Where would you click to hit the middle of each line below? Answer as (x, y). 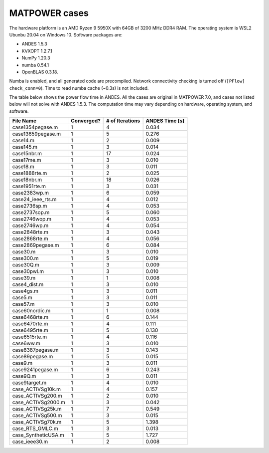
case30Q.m (26, 265)
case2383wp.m (31, 193)
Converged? (85, 121)
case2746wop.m (32, 219)
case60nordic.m (31, 311)
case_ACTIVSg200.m (37, 396)
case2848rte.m (30, 232)
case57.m (23, 304)
